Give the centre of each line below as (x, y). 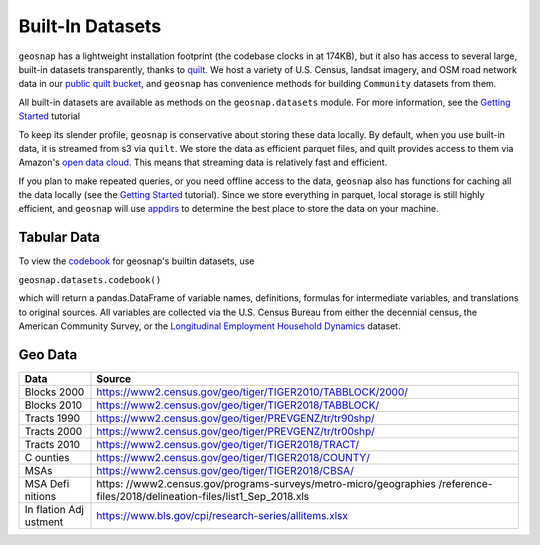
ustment (44, 522)
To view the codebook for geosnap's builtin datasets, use (136, 261)
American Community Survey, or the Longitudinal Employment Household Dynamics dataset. (209, 326)
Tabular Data (59, 237)
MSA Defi (47, 483)
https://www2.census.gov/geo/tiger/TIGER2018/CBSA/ (225, 470)
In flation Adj (54, 509)
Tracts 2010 (52, 444)
